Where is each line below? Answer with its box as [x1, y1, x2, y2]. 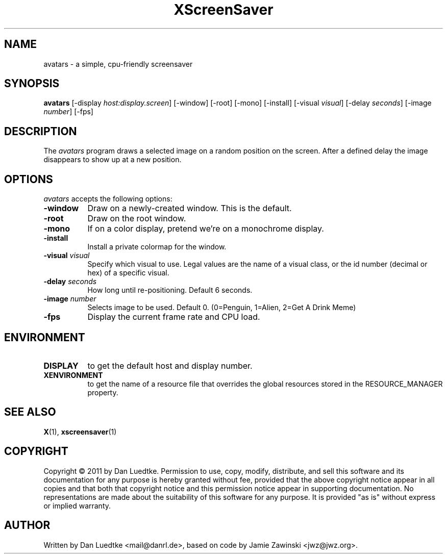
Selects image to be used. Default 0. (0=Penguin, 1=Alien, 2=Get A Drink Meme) [87, 303, 356, 312]
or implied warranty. [43, 501, 111, 510]
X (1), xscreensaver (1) [43, 427, 117, 436]
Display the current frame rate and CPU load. [87, 312, 260, 322]
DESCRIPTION [4, 124, 77, 138]
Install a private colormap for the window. [87, 242, 227, 251]
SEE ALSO [4, 405, 56, 419]
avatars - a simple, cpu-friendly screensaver [43, 59, 193, 68]
